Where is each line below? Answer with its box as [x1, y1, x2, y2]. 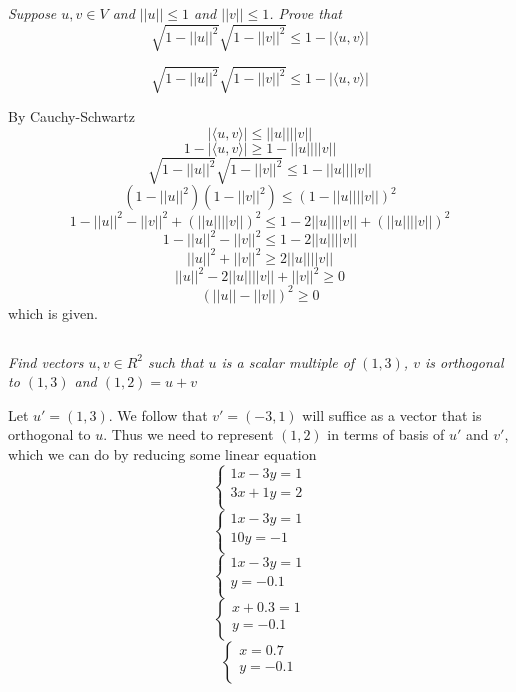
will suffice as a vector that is [302, 404, 482, 425]
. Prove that [269, 3, 342, 24]
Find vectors [8, 351, 84, 372]
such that [148, 351, 204, 372]
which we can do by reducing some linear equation [8, 444, 317, 465]
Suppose [8, 3, 57, 24]
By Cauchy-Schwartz [8, 106, 135, 127]
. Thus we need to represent [103, 424, 274, 445]
